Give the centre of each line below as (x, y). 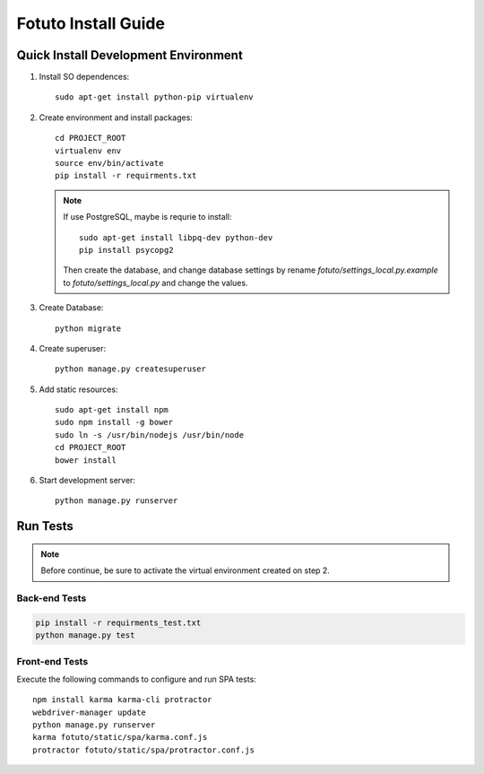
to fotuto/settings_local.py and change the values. (156, 283)
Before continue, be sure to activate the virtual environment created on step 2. (186, 570)
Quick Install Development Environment (130, 55)
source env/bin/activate (109, 163)
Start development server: (87, 481)
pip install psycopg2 (126, 250)
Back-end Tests (52, 598)
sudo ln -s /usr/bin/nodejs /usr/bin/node (150, 435)
